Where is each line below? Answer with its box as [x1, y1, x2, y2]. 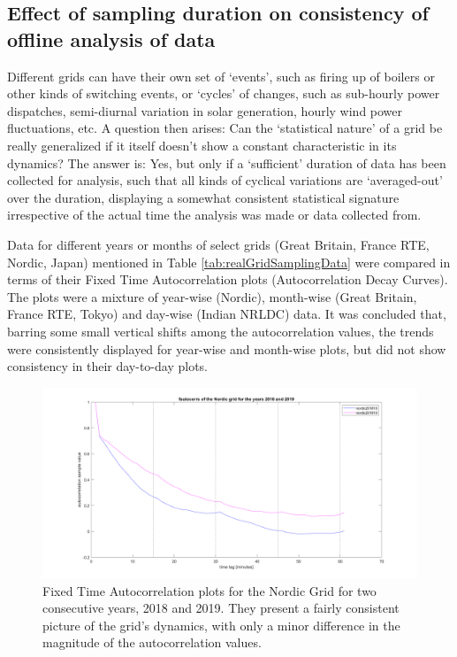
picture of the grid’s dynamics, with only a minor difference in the [42, 615, 400, 634]
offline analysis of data [7, 25, 216, 52]
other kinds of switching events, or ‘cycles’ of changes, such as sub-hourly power [7, 84, 440, 103]
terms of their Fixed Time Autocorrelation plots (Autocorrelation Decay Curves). [7, 270, 448, 289]
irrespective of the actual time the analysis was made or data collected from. [7, 205, 422, 224]
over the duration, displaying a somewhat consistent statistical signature [7, 188, 400, 206]
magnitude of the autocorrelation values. [42, 633, 262, 652]
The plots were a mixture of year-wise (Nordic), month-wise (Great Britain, [7, 287, 417, 305]
